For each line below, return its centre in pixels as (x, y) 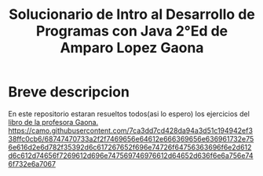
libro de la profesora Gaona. (53, 122)
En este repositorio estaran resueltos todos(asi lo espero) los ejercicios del (129, 114)
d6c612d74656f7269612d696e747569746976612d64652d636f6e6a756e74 (131, 156)
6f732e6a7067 (32, 163)
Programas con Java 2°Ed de (132, 31)
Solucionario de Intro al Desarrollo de (132, 15)
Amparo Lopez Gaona (132, 48)
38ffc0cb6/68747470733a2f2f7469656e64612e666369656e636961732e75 (131, 138)
